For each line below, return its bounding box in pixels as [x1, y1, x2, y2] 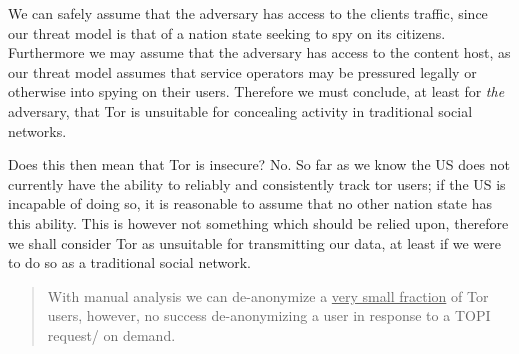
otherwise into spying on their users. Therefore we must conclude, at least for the [8, 81, 505, 102]
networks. [8, 120, 67, 141]
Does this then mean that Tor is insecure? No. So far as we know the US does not [8, 154, 510, 175]
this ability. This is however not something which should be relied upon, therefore [8, 212, 509, 233]
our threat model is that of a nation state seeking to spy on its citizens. [8, 22, 446, 43]
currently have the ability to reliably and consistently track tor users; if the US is [8, 173, 506, 194]
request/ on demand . [47, 324, 176, 345]
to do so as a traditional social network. [8, 252, 251, 273]
